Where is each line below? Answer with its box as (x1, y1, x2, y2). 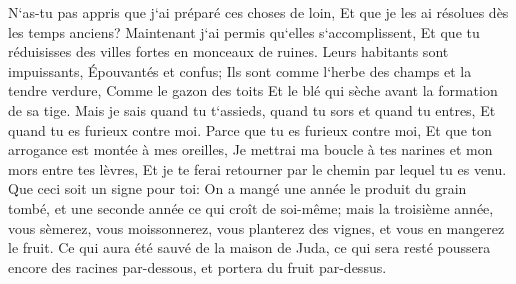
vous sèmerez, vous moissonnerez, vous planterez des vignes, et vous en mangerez (8, 217, 505, 238)
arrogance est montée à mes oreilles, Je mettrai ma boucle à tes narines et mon (8, 139, 493, 160)
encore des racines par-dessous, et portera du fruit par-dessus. (8, 256, 387, 277)
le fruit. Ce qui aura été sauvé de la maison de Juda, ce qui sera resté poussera (8, 237, 491, 258)
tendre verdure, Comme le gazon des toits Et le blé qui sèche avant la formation (8, 80, 498, 101)
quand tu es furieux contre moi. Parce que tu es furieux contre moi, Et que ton (8, 119, 492, 140)
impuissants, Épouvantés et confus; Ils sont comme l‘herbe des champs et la (8, 60, 472, 81)
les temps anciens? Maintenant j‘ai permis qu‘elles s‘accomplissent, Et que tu (8, 21, 480, 42)
